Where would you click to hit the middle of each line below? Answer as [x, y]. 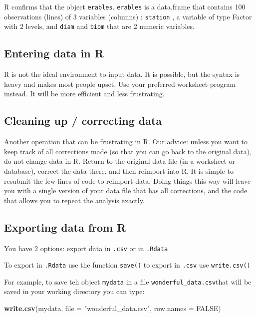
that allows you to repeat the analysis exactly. [74, 200]
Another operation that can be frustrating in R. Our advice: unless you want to [126, 142]
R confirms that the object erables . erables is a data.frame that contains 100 [125, 6]
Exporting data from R [65, 227]
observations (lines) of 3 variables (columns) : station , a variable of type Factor [128, 16]
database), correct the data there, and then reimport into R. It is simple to [119, 170]
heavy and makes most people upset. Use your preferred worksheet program [120, 84]
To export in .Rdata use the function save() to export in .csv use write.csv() [127, 265]
